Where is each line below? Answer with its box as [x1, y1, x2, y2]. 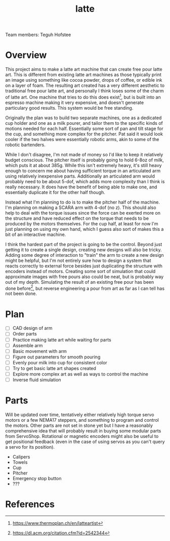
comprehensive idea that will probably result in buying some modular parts [5, 427, 161, 434]
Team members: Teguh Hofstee [5, 31, 71, 38]
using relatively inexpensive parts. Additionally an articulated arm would [5, 173, 155, 179]
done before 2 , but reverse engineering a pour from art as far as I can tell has [5, 284, 165, 291]
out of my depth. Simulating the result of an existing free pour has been [5, 279, 154, 285]
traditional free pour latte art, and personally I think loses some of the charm [5, 88, 164, 94]
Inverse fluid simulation [12, 377, 62, 383]
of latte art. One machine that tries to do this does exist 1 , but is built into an [5, 93, 161, 100]
